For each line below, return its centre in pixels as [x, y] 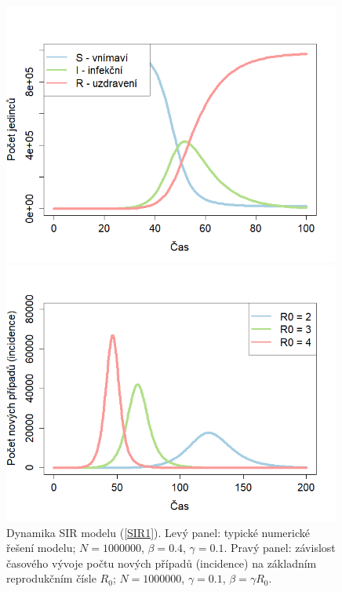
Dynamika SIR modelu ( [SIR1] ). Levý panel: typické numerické [158, 532]
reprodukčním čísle [51, 578]
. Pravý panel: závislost [280, 548]
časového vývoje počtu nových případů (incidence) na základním [162, 563]
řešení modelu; [41, 548]
